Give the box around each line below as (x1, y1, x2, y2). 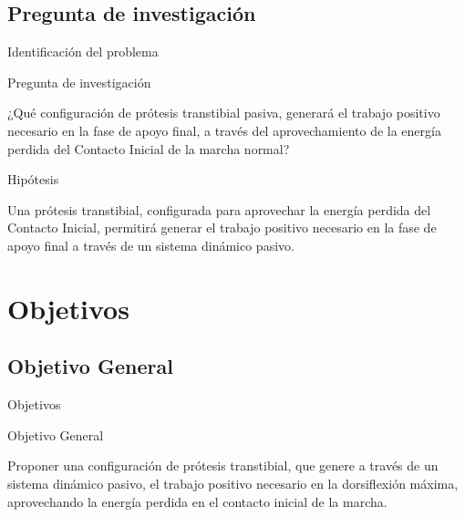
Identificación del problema (7, 42, 159, 61)
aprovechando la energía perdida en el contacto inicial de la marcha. (7, 491, 387, 511)
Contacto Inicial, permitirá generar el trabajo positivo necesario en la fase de (7, 218, 437, 237)
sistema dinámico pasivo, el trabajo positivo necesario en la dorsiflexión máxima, (7, 473, 459, 492)
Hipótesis (7, 170, 59, 189)
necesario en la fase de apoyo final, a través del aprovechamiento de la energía (7, 120, 441, 140)
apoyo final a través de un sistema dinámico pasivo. (7, 235, 294, 254)
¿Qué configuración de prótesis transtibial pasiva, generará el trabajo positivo (7, 103, 440, 122)
